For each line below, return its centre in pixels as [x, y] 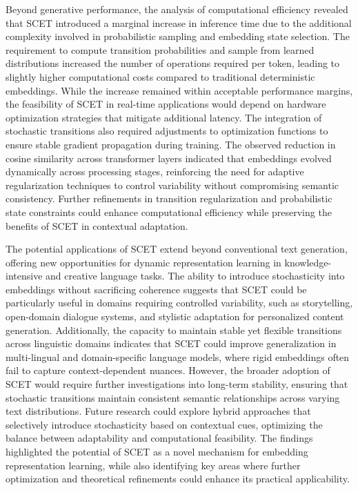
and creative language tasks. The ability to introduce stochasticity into [195, 276]
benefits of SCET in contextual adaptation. [97, 225]
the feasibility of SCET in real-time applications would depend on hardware [166, 104]
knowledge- [308, 262]
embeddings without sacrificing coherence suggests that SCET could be [156, 289]
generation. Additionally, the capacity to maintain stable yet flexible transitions [174, 330]
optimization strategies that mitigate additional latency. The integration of [164, 117]
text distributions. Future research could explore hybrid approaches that [158, 411]
